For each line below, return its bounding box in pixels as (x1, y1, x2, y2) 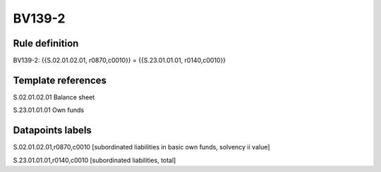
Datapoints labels (13, 124, 92, 137)
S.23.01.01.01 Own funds (13, 106, 85, 114)
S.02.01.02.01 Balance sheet (13, 92, 95, 102)
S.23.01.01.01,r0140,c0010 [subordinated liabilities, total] (13, 156, 176, 164)
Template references (13, 74, 107, 86)
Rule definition (13, 37, 79, 49)
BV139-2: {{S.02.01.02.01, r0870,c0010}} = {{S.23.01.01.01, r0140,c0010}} (13, 56, 226, 65)
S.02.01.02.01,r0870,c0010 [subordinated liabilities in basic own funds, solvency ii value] (13, 143, 270, 152)
